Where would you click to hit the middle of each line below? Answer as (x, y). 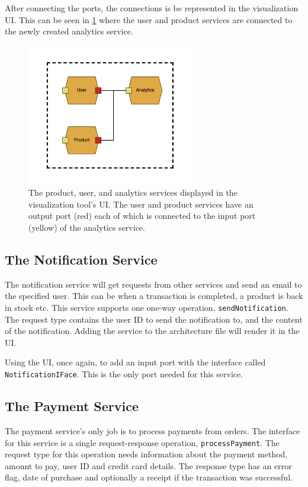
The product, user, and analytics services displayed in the (133, 192)
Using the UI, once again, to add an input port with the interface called (135, 362)
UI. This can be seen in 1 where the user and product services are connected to (149, 19)
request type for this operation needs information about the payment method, (146, 454)
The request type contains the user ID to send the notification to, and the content (154, 319)
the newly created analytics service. (69, 31)
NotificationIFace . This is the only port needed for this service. (124, 374)
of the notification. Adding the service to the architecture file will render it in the (152, 331)
